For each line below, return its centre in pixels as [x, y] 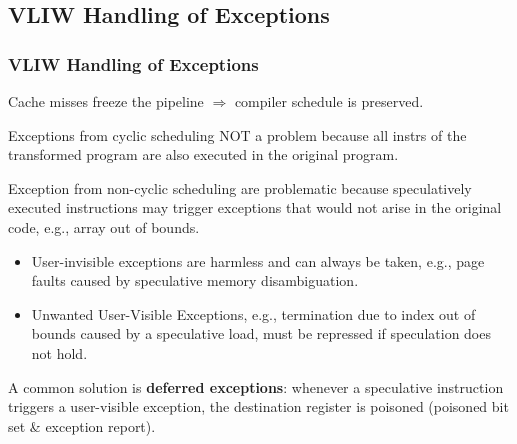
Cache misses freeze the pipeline [106, 101]
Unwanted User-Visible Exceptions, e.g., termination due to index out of [253, 313]
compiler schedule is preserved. [329, 101]
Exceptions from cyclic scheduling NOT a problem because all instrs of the [237, 134]
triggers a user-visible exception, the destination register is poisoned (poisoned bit [258, 406]
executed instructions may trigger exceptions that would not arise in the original [255, 207]
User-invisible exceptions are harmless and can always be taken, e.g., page [258, 260]
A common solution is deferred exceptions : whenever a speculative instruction [256, 386]
